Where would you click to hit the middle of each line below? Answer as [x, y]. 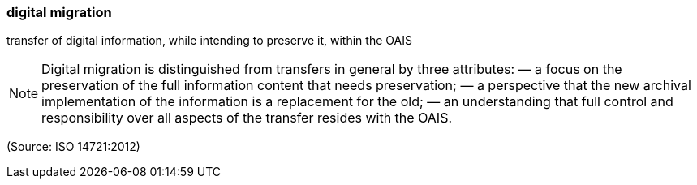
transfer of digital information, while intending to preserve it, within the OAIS [209, 41]
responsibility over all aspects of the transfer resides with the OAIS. [247, 118]
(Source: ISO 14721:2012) [73, 147]
